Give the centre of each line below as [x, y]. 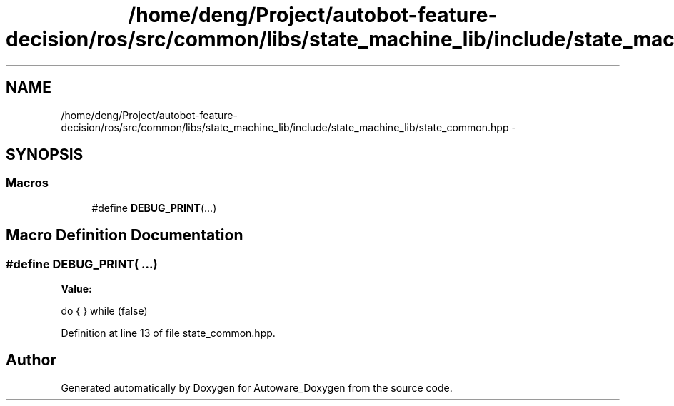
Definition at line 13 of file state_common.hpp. [168, 333]
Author [31, 360]
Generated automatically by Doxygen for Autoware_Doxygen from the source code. [257, 387]
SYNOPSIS [45, 155]
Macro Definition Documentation [125, 235]
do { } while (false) [104, 311]
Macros [27, 183]
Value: [76, 289]
